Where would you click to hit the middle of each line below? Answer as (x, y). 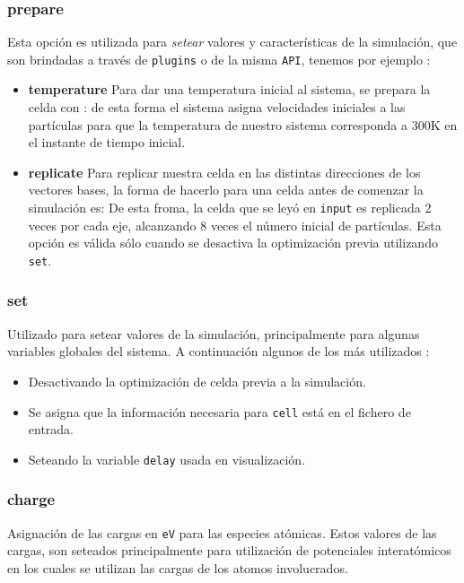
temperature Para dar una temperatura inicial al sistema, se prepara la (229, 89)
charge (31, 499)
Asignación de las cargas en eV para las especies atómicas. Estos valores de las (222, 532)
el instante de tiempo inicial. (107, 142)
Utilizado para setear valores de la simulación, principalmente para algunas (214, 333)
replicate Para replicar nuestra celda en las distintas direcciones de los (224, 172)
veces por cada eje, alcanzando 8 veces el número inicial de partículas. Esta (235, 225)
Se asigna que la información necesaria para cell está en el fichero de (219, 411)
